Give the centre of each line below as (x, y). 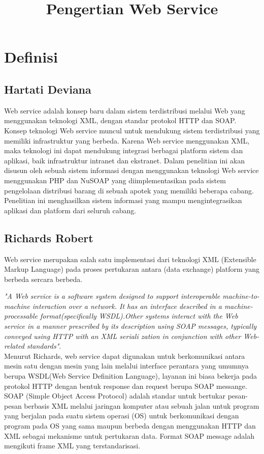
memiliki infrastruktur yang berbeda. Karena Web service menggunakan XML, (127, 140)
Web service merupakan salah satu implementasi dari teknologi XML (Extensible (130, 259)
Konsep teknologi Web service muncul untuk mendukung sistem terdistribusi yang (132, 130)
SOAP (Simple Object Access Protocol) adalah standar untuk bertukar (115, 396)
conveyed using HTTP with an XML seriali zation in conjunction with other (123, 336)
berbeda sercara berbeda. (43, 279)
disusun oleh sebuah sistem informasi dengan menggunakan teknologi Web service (131, 170)
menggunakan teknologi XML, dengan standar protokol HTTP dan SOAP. (120, 120)
